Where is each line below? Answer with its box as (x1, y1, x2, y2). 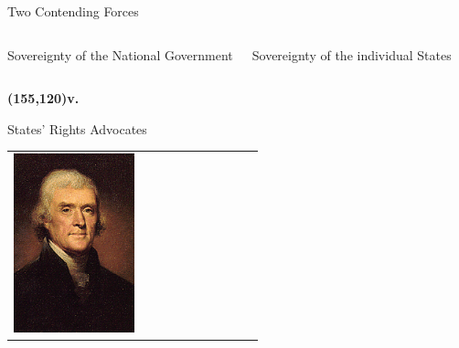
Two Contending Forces (7, 2, 139, 20)
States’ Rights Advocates (7, 119, 147, 138)
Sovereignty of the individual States (251, 45, 452, 64)
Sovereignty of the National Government (7, 45, 233, 64)
